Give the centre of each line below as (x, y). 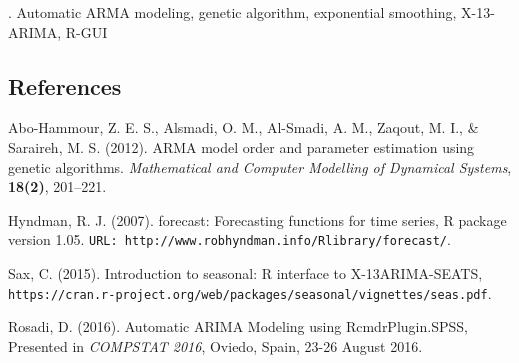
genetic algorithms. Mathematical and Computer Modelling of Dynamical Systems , (260, 166)
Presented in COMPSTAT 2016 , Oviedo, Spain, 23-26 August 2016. (215, 345)
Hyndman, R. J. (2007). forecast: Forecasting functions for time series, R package (257, 219)
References (65, 85)
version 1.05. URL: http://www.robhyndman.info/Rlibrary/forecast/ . (229, 239)
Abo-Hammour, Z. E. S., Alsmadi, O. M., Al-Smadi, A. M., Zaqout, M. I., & (243, 127)
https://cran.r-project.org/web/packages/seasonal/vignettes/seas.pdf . (250, 292)
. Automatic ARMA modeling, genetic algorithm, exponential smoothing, (232, 12)
